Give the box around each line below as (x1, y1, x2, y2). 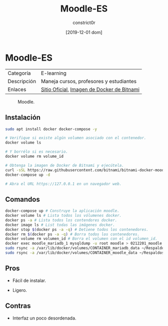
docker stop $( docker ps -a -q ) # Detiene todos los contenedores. (5, 227, 149, 232)
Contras (5, 301, 31, 310)
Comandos (5, 195, 40, 203)
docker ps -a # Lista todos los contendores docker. (5, 217, 117, 223)
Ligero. (12, 287, 27, 293)
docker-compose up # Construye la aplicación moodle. (5, 208, 120, 213)
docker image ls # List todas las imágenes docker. (5, 222, 115, 227)
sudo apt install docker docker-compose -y (5, 126, 97, 132)
